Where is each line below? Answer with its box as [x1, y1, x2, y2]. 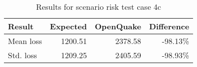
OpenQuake [95, 21, 141, 32]
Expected [50, 21, 87, 32]
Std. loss [8, 49, 37, 61]
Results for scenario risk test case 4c [36, 1, 161, 12]
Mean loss [8, 35, 42, 46]
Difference [149, 21, 190, 32]
